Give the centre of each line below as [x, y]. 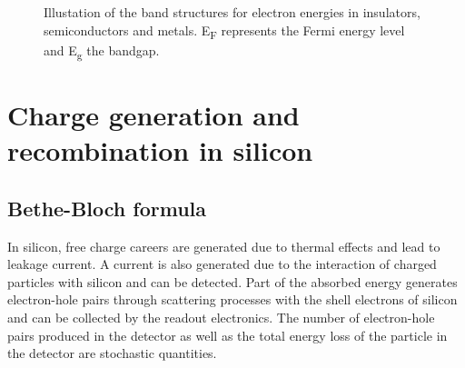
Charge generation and [153, 115]
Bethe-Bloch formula [107, 208]
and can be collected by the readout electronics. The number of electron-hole [221, 317]
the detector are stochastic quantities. [112, 353]
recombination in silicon [160, 150]
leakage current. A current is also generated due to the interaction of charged [222, 264]
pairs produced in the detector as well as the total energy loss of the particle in [228, 335]
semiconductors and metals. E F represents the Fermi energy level [224, 31]
